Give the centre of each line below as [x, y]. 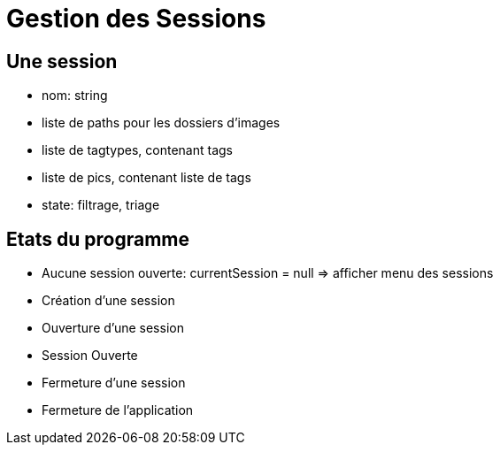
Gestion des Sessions [136, 19]
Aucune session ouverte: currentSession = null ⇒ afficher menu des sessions [268, 273]
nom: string [75, 96]
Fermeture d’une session [114, 383]
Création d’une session [108, 301]
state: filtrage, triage [101, 205]
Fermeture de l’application [118, 410]
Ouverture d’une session [113, 328]
